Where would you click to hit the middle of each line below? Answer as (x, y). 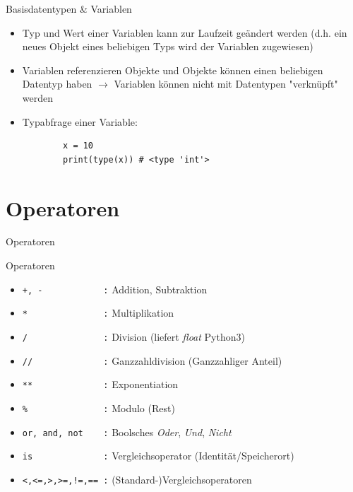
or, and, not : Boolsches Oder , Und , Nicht (127, 432)
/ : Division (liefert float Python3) (133, 336)
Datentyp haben (57, 84)
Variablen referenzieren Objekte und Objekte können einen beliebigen (173, 70)
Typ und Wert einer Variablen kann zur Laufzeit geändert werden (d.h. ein (185, 32)
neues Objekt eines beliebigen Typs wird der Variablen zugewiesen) (168, 46)
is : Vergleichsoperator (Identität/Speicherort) (158, 456)
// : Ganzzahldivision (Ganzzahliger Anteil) (152, 360)
